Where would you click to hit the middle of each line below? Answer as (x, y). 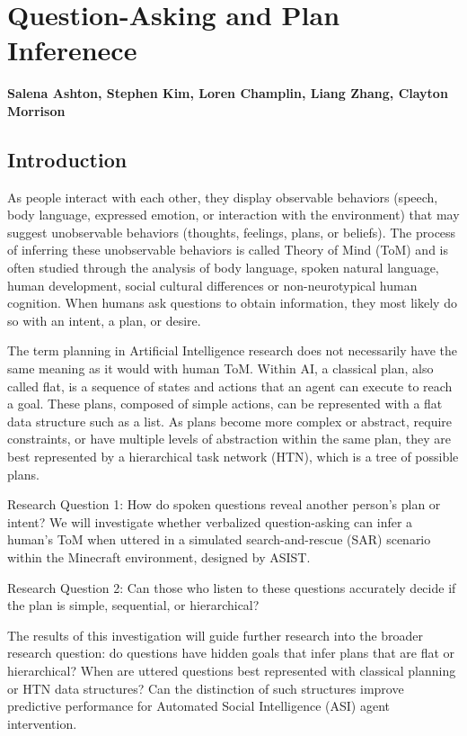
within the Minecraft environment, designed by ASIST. (159, 556)
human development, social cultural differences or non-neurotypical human (212, 285)
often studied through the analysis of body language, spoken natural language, (223, 268)
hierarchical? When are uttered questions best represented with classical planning (232, 670)
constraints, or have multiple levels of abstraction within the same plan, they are (229, 439)
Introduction (67, 159)
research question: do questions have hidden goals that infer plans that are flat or (231, 653)
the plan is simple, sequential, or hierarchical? (133, 605)
